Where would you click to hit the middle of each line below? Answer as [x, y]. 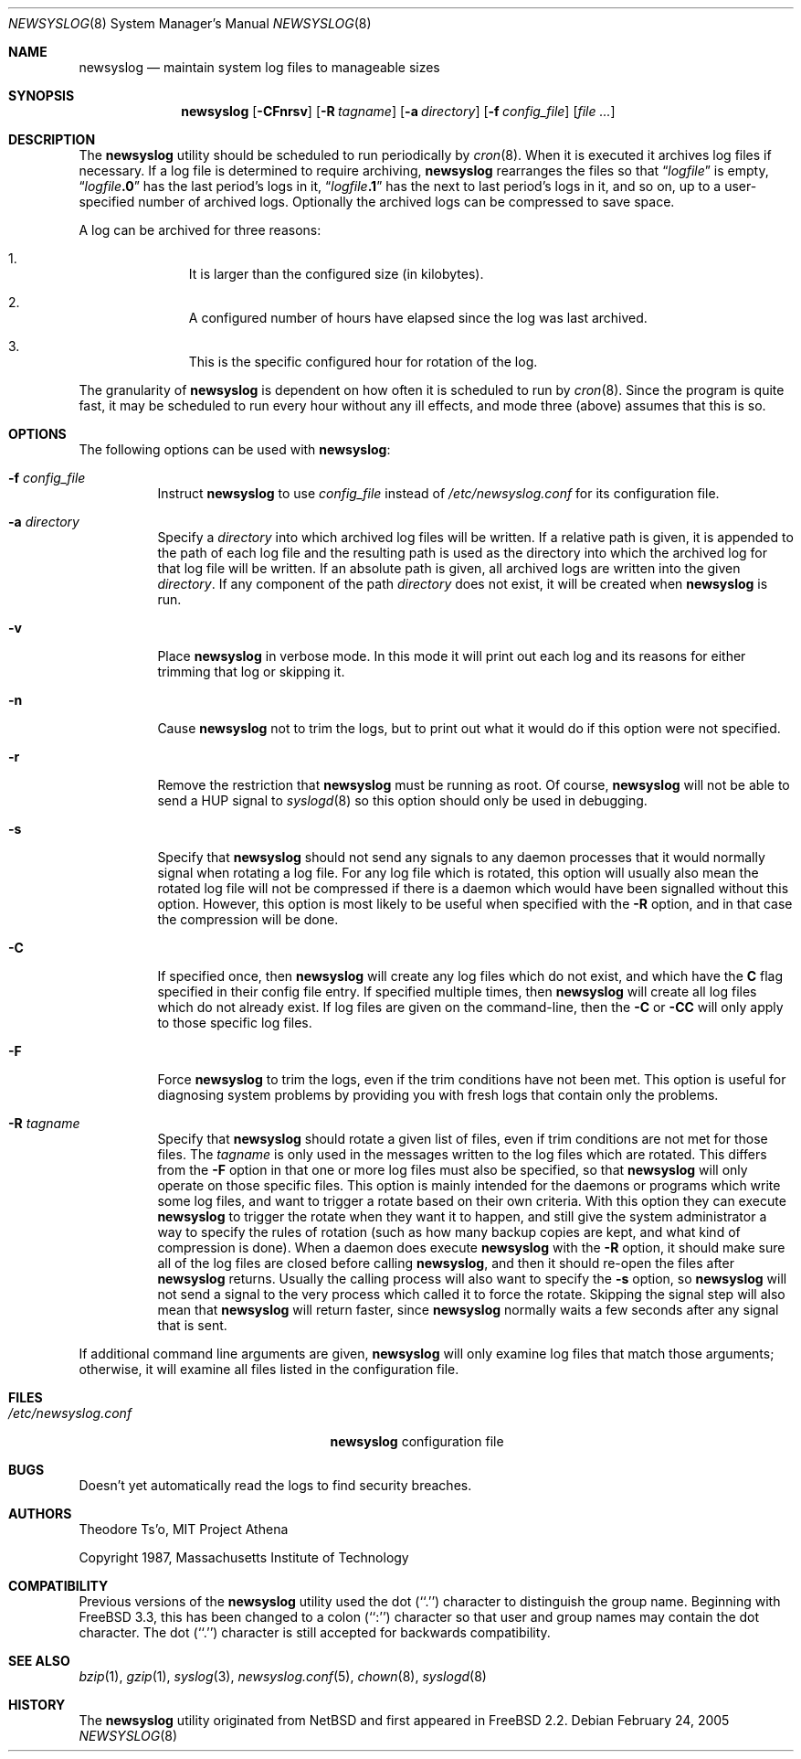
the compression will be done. [248, 919]
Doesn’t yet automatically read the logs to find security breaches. [275, 1485]
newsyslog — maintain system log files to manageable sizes [259, 67]
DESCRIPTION [52, 139]
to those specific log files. [235, 1023]
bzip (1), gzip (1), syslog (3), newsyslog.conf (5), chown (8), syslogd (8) [283, 1676]
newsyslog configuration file [417, 1441]
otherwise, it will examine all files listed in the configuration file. [269, 1369]
